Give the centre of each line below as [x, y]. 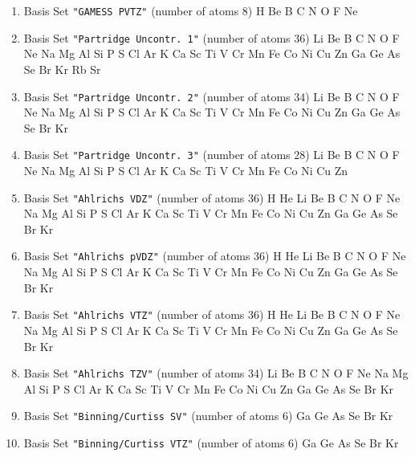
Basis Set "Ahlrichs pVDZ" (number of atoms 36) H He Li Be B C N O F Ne [215, 256]
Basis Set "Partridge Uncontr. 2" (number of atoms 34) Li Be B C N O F [212, 96]
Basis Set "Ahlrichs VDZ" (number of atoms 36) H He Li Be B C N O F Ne [212, 197]
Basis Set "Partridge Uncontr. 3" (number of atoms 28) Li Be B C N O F [212, 155]
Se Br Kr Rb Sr [62, 69]
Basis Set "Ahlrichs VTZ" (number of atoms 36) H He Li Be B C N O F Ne [212, 314]
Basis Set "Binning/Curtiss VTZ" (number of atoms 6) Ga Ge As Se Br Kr [211, 443]
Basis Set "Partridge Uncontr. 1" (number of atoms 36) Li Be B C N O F [212, 37]
